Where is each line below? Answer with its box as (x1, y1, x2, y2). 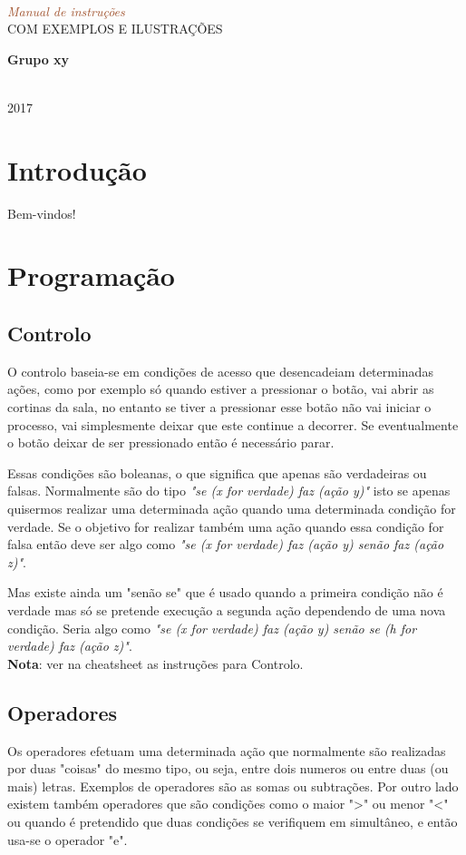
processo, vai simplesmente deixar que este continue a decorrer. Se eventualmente (7, 415, 459, 434)
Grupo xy (7, 49, 70, 68)
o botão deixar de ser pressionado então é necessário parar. (7, 433, 335, 452)
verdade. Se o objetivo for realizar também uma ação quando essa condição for (7, 516, 444, 536)
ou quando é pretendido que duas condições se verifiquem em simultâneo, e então (7, 811, 458, 830)
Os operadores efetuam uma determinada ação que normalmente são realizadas (7, 741, 446, 760)
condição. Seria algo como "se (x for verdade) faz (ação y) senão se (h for (7, 618, 417, 637)
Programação (7, 257, 175, 294)
